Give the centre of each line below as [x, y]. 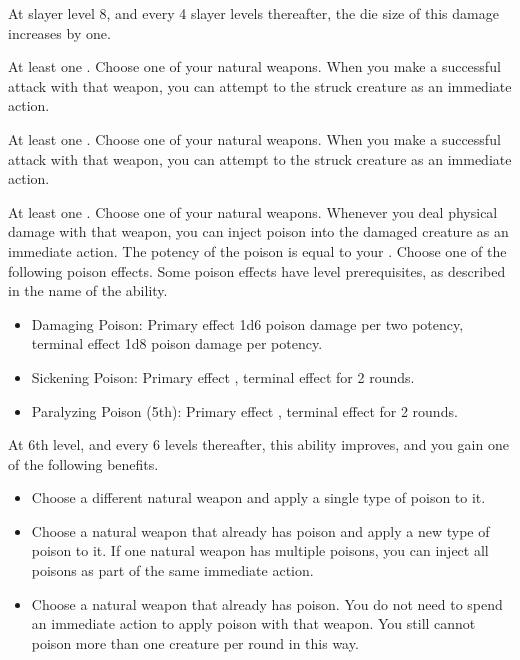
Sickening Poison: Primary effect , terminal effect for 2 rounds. [223, 376]
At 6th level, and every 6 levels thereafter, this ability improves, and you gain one [258, 444]
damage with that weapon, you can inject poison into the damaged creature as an [258, 231]
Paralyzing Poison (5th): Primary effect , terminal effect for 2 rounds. [244, 410]
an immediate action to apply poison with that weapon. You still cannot [253, 623]
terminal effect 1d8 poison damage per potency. [177, 343]
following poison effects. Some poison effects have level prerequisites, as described [257, 270]
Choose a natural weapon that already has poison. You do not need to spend [267, 603]
